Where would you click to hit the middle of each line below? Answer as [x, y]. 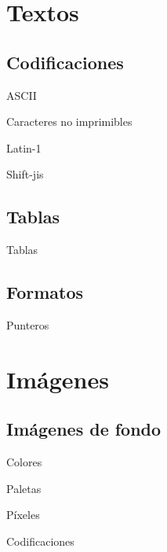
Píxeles [23, 515]
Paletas [24, 488]
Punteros [28, 324]
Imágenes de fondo [84, 429]
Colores [24, 462]
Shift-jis [25, 174]
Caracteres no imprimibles [69, 121]
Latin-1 [24, 147]
